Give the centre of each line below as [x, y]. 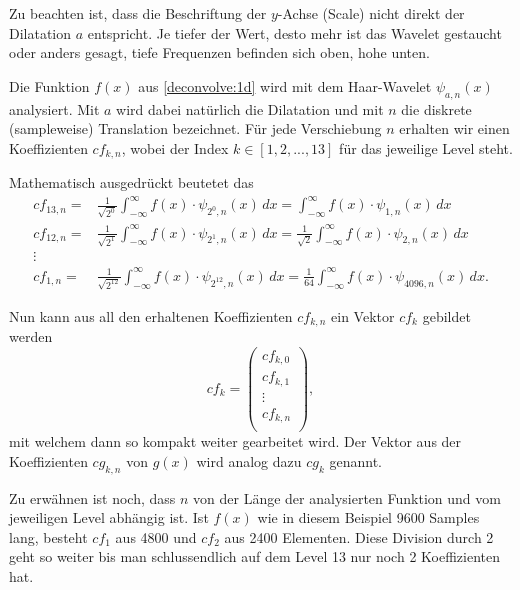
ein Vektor [363, 315]
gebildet [446, 315]
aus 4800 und [156, 536]
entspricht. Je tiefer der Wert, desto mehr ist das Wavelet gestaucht [294, 32]
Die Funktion [49, 85]
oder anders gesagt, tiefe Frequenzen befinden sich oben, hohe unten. [219, 52]
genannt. [356, 460]
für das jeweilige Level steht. [426, 147]
